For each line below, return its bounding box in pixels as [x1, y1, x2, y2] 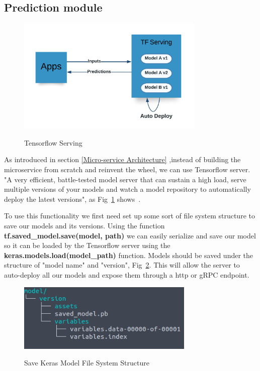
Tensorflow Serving [24, 137, 82, 148]
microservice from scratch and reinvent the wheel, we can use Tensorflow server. [4, 164, 250, 174]
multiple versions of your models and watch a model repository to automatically [4, 184, 251, 194]
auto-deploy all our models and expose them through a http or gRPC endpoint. [4, 269, 249, 280]
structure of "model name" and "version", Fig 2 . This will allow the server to [4, 260, 240, 270]
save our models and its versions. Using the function [4, 220, 165, 230]
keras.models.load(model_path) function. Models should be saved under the [4, 250, 253, 260]
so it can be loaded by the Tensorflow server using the [4, 240, 170, 251]
